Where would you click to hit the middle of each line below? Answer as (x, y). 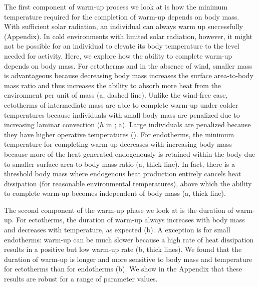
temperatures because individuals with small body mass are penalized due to (122, 114)
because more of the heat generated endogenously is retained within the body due (130, 154)
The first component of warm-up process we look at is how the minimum (116, 7)
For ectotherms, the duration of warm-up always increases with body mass (131, 220)
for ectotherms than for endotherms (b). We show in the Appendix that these (123, 269)
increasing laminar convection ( (52, 124)
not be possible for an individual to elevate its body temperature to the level (122, 46)
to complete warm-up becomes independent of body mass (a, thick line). (115, 193)
